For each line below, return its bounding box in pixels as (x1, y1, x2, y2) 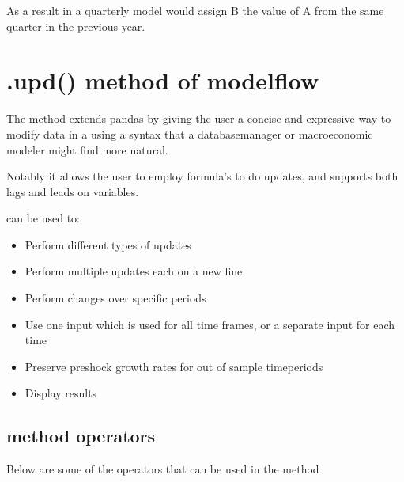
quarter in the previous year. (6, 17, 145, 34)
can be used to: (6, 210, 81, 226)
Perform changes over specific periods (25, 290, 206, 306)
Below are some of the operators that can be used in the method (6, 461, 319, 477)
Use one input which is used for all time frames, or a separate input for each (25, 316, 395, 332)
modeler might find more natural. (6, 141, 168, 158)
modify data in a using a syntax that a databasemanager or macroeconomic (6, 125, 373, 142)
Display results (25, 385, 97, 401)
